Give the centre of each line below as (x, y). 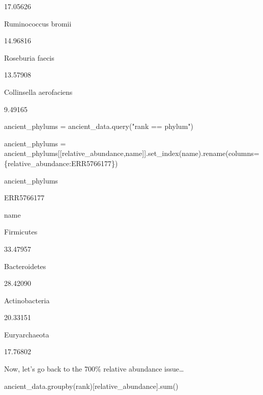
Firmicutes (21, 232)
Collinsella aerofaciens (38, 91)
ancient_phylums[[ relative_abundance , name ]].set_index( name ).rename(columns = (132, 153)
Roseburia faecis (29, 57)
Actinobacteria (27, 300)
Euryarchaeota (27, 334)
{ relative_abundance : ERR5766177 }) (61, 163)
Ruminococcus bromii (38, 23)
